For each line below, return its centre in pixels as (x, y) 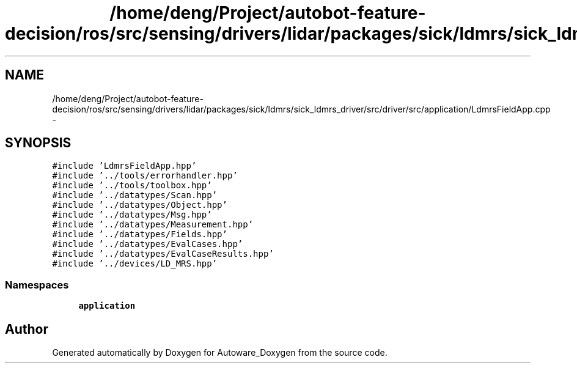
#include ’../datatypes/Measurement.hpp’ (153, 225)
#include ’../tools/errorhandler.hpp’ (145, 176)
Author (27, 329)
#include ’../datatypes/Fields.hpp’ (140, 234)
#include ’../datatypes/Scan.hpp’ (135, 195)
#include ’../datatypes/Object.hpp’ (140, 205)
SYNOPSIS (38, 143)
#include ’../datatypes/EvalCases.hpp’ (148, 244)
